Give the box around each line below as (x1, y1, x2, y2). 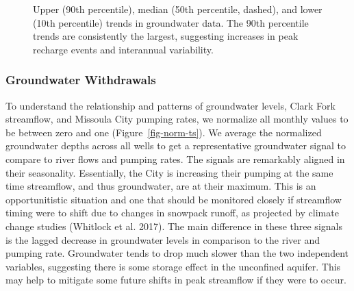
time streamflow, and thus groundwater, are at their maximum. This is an (5, 179, 316, 193)
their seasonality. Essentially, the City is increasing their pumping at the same (5, 165, 333, 179)
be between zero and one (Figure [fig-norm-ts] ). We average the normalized (5, 125, 322, 139)
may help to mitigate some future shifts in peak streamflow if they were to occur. (5, 273, 346, 287)
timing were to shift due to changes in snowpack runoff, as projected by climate (5, 205, 339, 220)
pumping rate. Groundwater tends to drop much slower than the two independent (5, 246, 349, 260)
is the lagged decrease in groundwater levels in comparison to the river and (5, 232, 320, 246)
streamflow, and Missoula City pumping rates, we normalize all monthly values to (5, 112, 349, 126)
